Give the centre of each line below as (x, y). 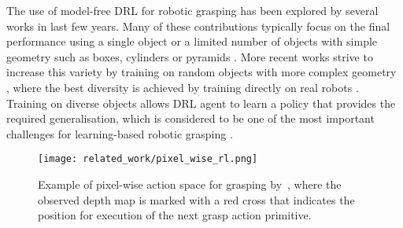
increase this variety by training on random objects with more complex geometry (201, 72)
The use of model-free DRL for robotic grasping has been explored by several (192, 10)
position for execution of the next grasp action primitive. (175, 215)
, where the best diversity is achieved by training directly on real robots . (183, 87)
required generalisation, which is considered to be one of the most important (190, 118)
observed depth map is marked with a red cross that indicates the (196, 199)
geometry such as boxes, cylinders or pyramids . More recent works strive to (190, 56)
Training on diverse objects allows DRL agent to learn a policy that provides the (201, 103)
